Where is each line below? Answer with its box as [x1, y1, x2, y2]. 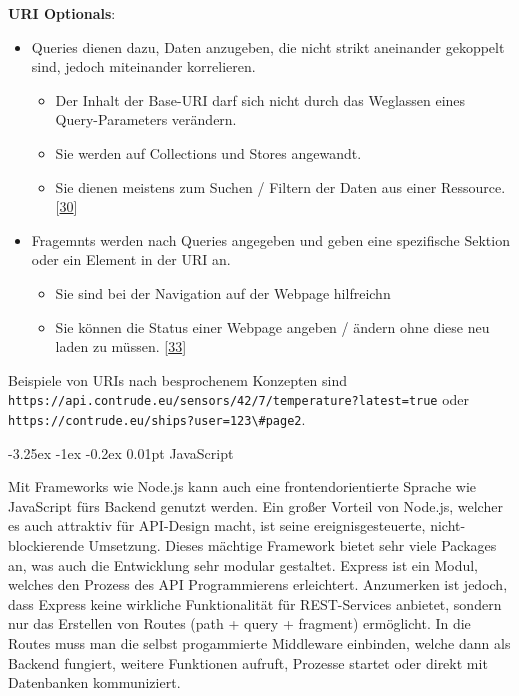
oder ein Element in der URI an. [31, 249, 231, 270]
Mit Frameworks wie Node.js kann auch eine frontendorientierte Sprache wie [8, 476, 477, 497]
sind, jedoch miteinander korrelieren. [31, 56, 256, 77]
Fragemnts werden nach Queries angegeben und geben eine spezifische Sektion [31, 229, 510, 250]
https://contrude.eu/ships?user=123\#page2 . [8, 408, 306, 429]
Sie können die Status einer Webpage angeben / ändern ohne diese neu [55, 316, 490, 337]
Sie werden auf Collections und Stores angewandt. [55, 142, 362, 163]
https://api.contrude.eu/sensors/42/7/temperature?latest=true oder [8, 389, 470, 410]
